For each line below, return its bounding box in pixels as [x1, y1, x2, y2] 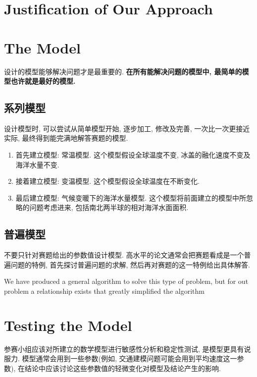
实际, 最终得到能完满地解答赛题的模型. [4, 133, 128, 143]
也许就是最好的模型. [10, 76, 76, 86]
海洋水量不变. [15, 159, 59, 169]
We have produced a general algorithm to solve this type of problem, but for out [4, 276, 249, 286]
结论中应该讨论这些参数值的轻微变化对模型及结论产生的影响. [24, 363, 221, 373]
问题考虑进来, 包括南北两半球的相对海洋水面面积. [29, 202, 189, 213]
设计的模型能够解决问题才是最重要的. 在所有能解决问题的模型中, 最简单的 [4, 66, 242, 76]
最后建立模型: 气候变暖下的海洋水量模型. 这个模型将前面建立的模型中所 [15, 192, 246, 203]
